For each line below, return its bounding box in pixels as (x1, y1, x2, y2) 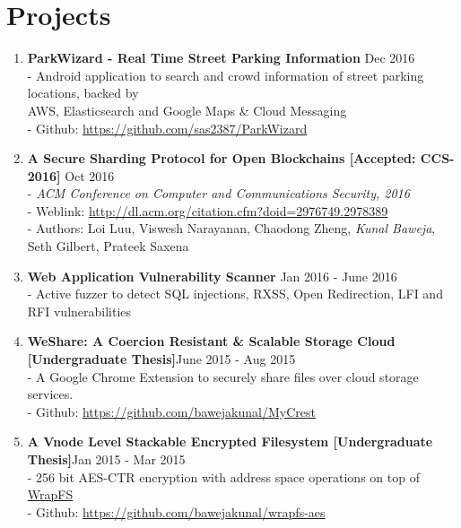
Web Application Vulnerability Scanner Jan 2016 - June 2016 (27, 266, 397, 285)
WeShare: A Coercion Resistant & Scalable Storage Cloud (27, 332, 396, 351)
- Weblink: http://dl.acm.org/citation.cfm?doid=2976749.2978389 (27, 201, 388, 220)
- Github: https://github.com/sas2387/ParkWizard (27, 118, 308, 137)
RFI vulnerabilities (27, 301, 132, 320)
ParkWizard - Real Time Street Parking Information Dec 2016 (27, 48, 415, 67)
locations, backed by (27, 83, 139, 102)
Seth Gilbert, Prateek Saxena (27, 237, 189, 255)
